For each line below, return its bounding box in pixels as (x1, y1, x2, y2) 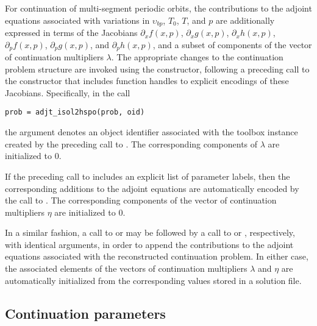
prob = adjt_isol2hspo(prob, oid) (5, 108, 145, 117)
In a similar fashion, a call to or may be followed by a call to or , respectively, (5, 226, 295, 239)
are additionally (216, 13, 275, 26)
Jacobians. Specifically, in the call (5, 86, 130, 99)
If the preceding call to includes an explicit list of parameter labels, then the (5, 169, 290, 182)
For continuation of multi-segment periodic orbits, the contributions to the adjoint (5, 2, 312, 14)
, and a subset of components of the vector (152, 38, 312, 51)
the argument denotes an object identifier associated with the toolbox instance (5, 126, 298, 138)
